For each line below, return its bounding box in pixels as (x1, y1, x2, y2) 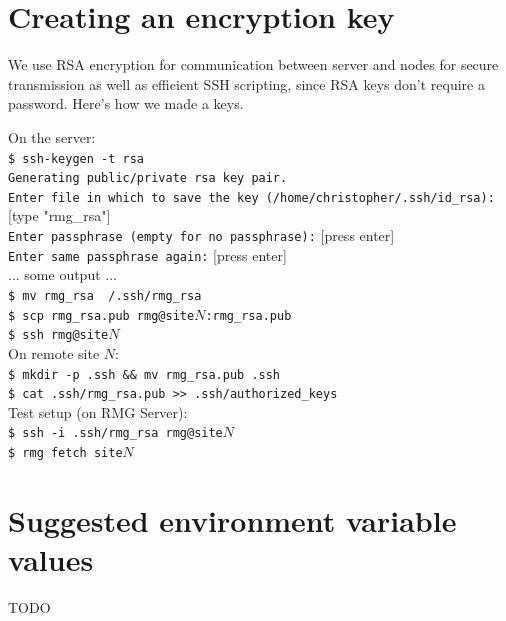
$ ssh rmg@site (8, 328, 109, 343)
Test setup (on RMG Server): (8, 401, 188, 422)
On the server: (8, 126, 96, 147)
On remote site (8, 342, 100, 363)
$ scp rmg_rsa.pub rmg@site (8, 308, 195, 323)
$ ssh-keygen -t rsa (8, 151, 145, 166)
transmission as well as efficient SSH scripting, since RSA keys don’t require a (8, 73, 485, 94)
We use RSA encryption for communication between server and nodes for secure (8, 54, 499, 75)
